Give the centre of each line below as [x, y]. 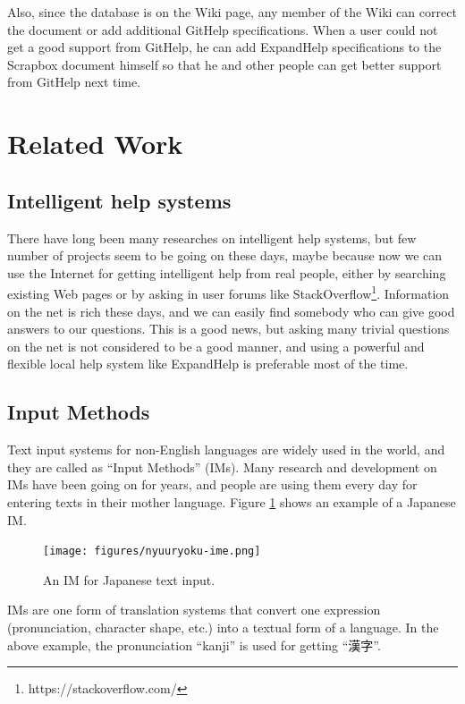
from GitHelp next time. [74, 82]
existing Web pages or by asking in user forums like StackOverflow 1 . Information [228, 292]
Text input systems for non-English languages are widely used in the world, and [226, 450]
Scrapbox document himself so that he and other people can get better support [224, 64]
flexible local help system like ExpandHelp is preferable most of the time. [208, 364]
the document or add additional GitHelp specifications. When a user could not [223, 29]
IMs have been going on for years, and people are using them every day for [212, 484]
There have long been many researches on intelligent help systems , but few [212, 237]
